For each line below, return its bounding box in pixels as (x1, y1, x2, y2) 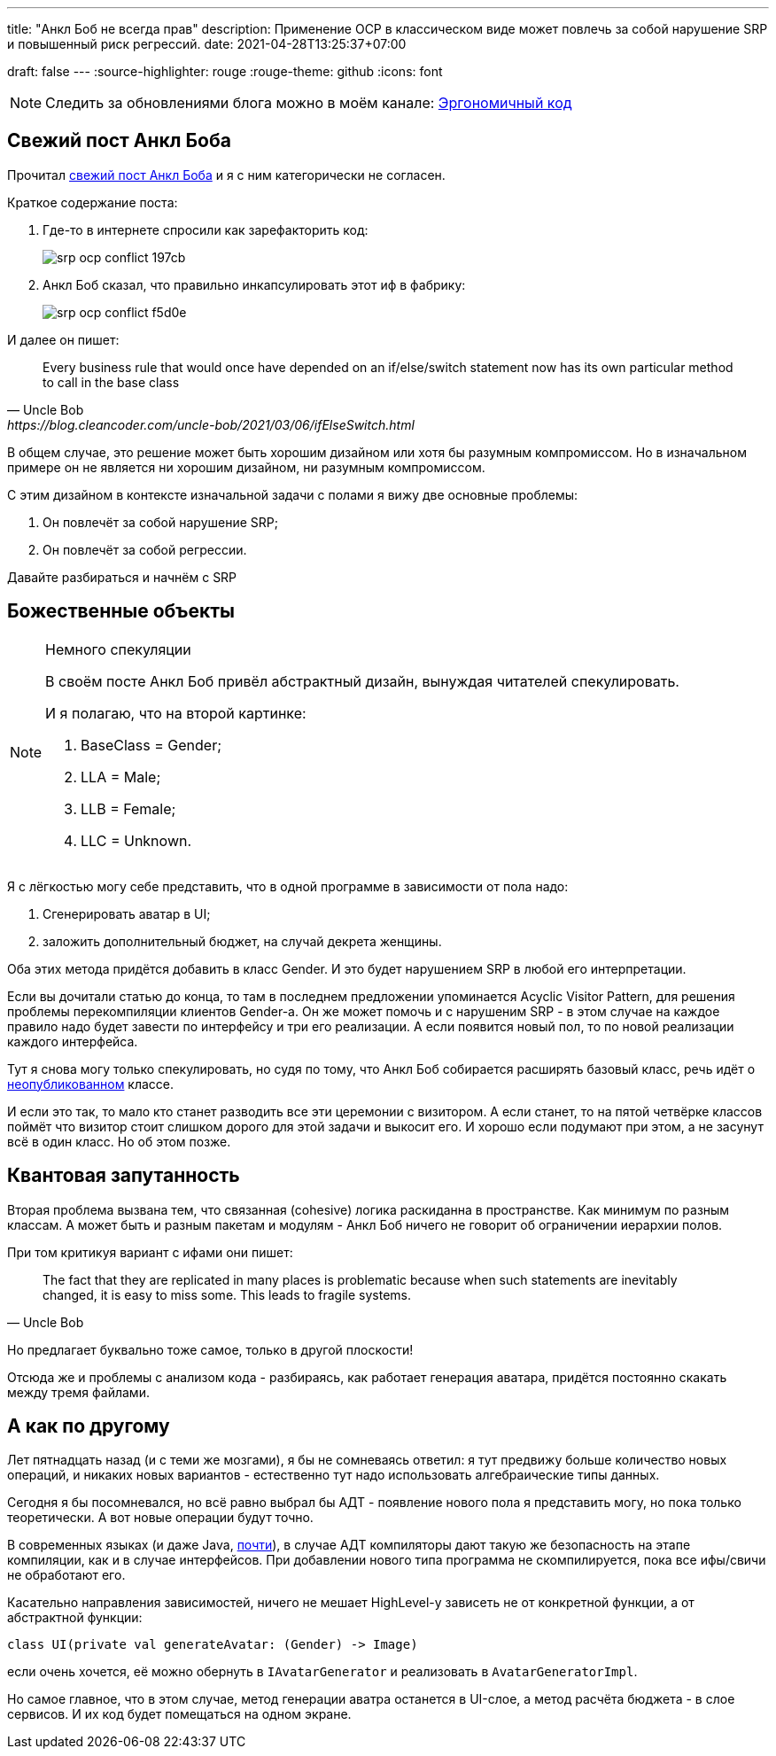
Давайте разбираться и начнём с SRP (7, 569, 237, 585)
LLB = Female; (81, 799, 176, 818)
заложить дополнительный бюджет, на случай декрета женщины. (43, 933, 442, 949)
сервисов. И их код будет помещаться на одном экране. (7, 1706, 352, 1722)
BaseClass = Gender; (81, 735, 222, 754)
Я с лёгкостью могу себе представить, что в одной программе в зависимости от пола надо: (7, 878, 569, 894)
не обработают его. (7, 1567, 126, 1583)
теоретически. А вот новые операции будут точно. (7, 1510, 314, 1526)
